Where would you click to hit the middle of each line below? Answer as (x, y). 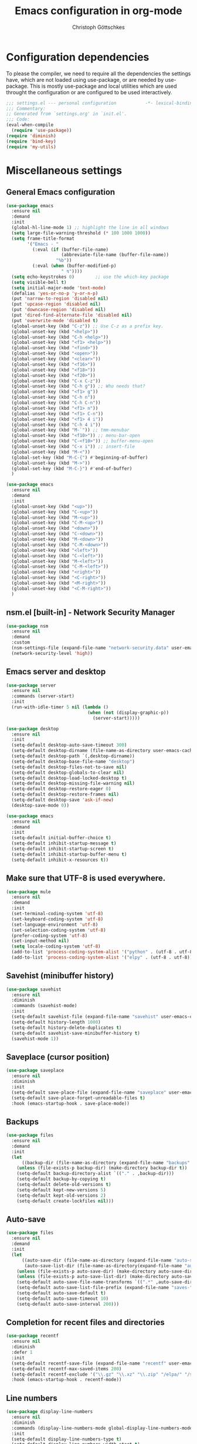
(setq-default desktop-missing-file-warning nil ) (73, 784)
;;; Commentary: (26, 108)
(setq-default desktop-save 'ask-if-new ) (63, 800)
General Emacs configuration (61, 192)
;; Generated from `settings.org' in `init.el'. (67, 114)
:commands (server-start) (43, 696)
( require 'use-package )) (42, 131)
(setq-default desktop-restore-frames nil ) (65, 794)
